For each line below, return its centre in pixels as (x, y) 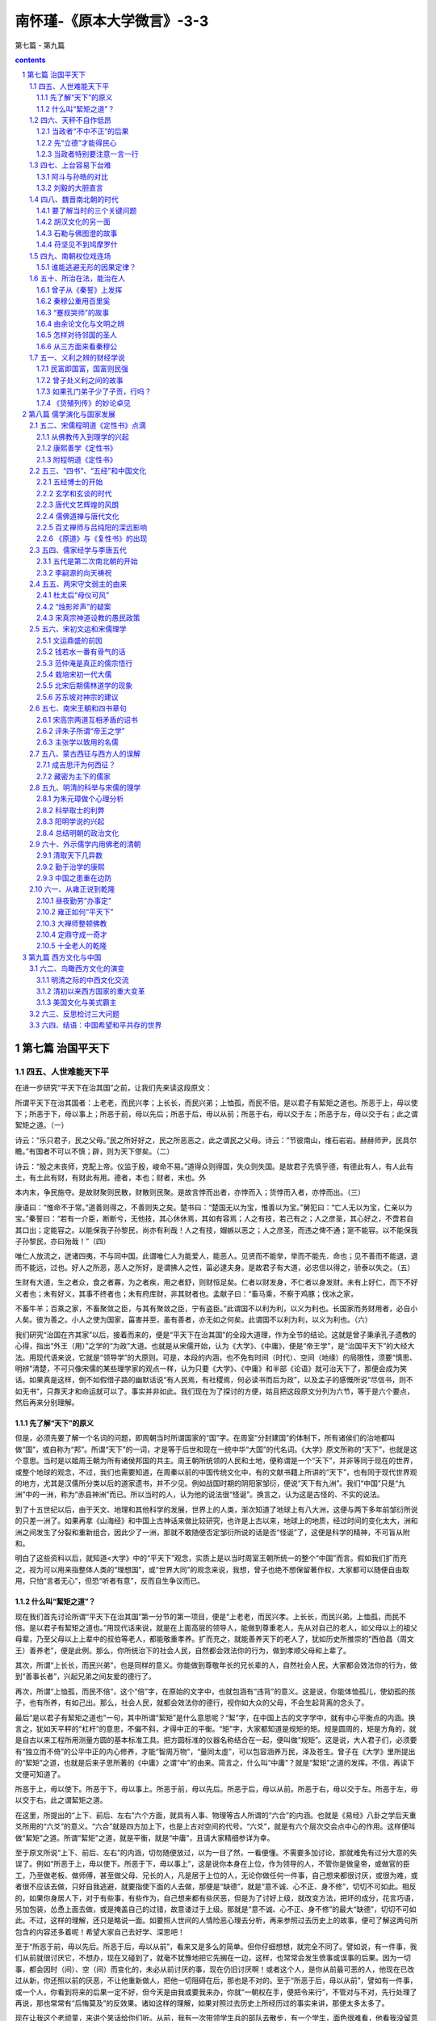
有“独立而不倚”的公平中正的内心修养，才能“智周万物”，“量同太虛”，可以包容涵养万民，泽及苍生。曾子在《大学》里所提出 (215, 1751)
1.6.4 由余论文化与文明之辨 (81, 323)
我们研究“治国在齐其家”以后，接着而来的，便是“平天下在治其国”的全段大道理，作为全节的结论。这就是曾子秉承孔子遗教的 (216, 1335)
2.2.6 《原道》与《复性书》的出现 (92, 538)
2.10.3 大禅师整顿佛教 (72, 923)
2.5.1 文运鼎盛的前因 (69, 640)
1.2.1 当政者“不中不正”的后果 (83, 131)
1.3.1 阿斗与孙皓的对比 (73, 176)
